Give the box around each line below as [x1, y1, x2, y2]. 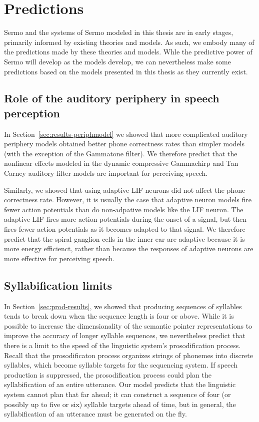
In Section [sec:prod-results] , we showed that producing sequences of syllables [4, 301, 242, 311]
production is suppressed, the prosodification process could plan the [4, 369, 211, 380]
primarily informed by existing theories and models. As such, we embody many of [4, 36, 254, 47]
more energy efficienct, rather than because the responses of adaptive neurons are [4, 243, 253, 254]
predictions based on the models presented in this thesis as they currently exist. [4, 66, 248, 76]
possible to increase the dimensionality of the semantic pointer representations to [4, 320, 252, 331]
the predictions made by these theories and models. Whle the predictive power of [4, 46, 252, 57]
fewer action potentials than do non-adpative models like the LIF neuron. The [4, 204, 243, 214]
